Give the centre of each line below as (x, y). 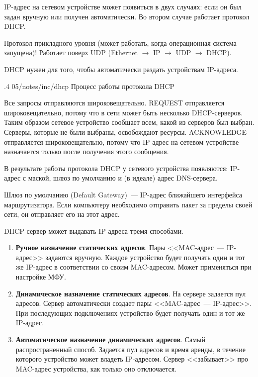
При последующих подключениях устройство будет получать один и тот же (130, 313)
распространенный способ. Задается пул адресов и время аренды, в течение (130, 349)
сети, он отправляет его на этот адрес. (62, 214)
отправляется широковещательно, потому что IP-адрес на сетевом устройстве (122, 141)
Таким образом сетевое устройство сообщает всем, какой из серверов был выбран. (129, 122)
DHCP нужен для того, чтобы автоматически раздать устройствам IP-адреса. (121, 69)
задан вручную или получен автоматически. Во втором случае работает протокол (127, 16)
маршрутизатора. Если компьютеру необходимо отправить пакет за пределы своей (128, 204)
